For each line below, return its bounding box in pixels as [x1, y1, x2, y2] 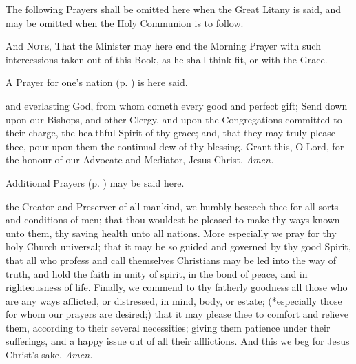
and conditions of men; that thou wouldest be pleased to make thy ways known [6, 212, 340, 227]
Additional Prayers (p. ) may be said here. [6, 175, 185, 190]
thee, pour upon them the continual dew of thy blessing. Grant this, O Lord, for [6, 139, 344, 153]
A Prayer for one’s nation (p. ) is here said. [6, 75, 188, 90]
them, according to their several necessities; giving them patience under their [6, 320, 331, 334]
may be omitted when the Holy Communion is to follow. [6, 15, 244, 30]
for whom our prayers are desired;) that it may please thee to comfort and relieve [6, 307, 348, 321]
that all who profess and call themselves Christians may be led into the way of [6, 252, 337, 267]
